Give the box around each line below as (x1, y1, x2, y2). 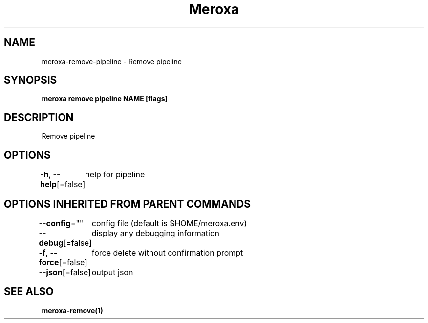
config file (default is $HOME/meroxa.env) (91, 218, 247, 228)
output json (91, 267, 133, 277)
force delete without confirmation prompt (91, 247, 243, 258)
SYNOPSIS (4, 74, 57, 86)
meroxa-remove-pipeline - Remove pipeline (42, 57, 182, 65)
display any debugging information (91, 228, 219, 238)
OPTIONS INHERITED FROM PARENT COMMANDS (4, 197, 251, 210)
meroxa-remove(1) (42, 306, 103, 315)
